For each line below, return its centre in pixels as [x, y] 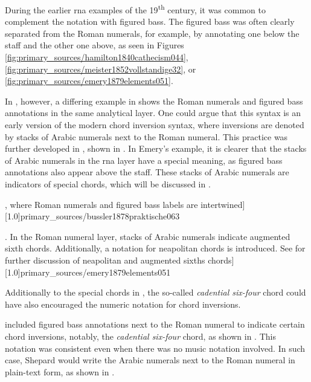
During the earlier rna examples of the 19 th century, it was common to [135, 9]
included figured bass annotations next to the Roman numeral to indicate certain [155, 324]
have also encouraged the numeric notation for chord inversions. [123, 304]
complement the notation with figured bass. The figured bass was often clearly [150, 21]
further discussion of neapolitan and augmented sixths [105, 260]
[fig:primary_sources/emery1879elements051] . [89, 81]
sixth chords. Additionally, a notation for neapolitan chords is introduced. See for [155, 248]
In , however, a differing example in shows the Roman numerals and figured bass [154, 101]
